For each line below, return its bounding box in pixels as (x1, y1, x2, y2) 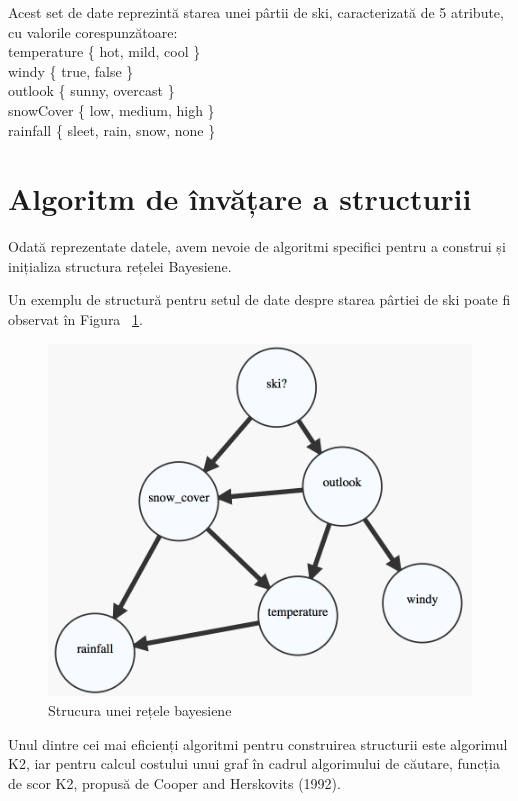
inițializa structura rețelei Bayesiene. (8, 255, 232, 276)
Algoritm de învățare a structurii (8, 178, 472, 219)
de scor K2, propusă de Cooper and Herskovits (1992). (8, 772, 341, 793)
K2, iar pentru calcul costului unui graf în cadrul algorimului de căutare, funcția (8, 753, 500, 774)
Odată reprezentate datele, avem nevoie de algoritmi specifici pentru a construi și (8, 236, 506, 257)
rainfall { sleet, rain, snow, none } (8, 119, 216, 140)
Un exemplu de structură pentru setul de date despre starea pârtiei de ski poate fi (8, 289, 511, 310)
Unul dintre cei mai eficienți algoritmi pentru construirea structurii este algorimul (8, 733, 508, 754)
